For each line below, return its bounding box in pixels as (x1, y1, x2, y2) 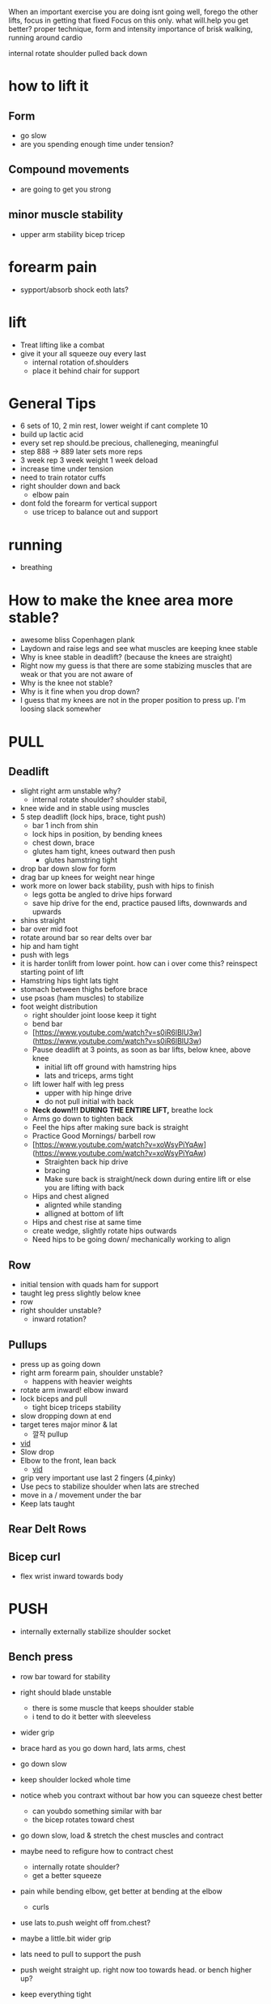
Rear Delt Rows (8, 1522, 87, 1536)
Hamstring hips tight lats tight (19, 976, 119, 985)
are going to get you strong (19, 184, 112, 194)
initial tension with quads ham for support (19, 1280, 159, 1290)
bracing (44, 1166, 70, 1175)
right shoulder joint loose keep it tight (32, 1011, 157, 1020)
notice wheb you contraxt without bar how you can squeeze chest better (19, 1790, 263, 1800)
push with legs (19, 950, 70, 960)
